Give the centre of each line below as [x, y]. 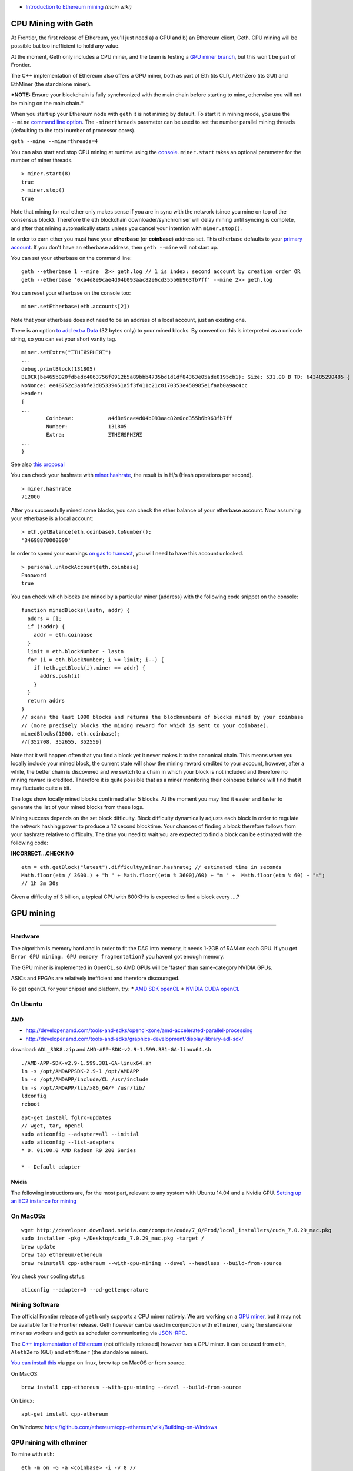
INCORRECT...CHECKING [42, 854]
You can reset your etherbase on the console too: [71, 293]
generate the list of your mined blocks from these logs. [77, 807]
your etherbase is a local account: [52, 518]
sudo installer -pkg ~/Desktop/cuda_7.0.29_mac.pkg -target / [113, 1238]
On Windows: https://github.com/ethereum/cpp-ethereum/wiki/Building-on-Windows [114, 1427]
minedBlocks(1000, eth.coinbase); [71, 734]
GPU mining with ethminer [49, 1443]
